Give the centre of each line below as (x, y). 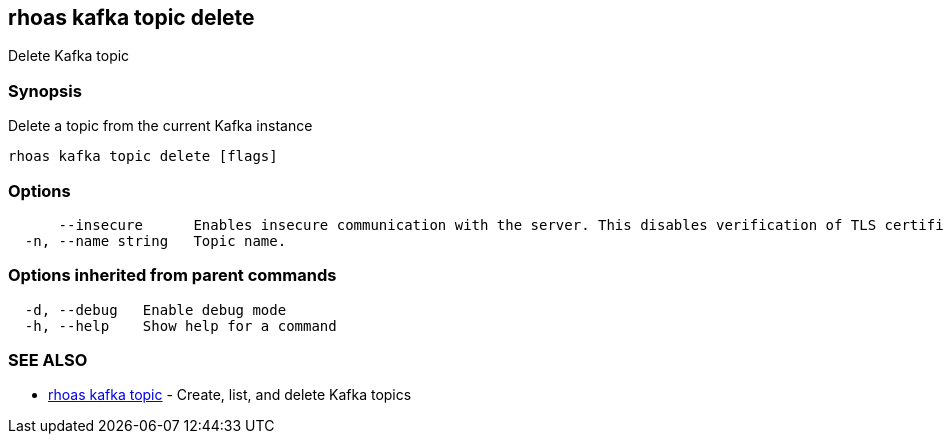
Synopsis (45, 90)
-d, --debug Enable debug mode (155, 309)
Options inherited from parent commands (172, 275)
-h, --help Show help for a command (180, 325)
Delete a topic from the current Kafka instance (160, 126)
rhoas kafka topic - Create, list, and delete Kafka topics (230, 395)
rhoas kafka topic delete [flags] (143, 156)
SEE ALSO (48, 360)
